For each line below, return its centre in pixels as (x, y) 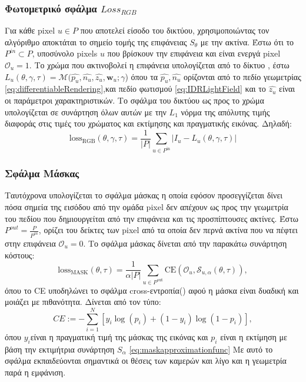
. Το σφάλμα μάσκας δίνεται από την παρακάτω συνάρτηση (185, 243)
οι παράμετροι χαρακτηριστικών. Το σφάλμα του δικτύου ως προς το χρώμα (134, 100)
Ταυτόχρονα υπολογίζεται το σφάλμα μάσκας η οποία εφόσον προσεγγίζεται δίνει (144, 195)
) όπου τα (142, 76)
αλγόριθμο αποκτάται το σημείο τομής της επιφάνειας (96, 41)
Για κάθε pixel (30, 30)
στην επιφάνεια (30, 243)
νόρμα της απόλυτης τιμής (225, 112)
